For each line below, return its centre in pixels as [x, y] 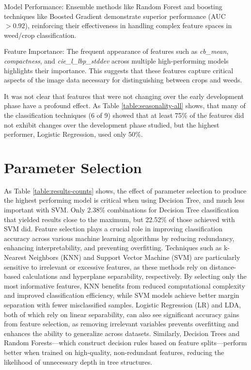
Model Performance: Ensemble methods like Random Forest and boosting [113, 6]
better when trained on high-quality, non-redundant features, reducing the [114, 352]
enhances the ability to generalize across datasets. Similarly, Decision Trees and [122, 333]
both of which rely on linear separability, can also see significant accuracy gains [122, 314]
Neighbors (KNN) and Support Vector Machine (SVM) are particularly [134, 257]
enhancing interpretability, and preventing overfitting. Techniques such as [113, 248]
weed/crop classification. [40, 35]
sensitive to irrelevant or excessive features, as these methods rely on [106, 266]
